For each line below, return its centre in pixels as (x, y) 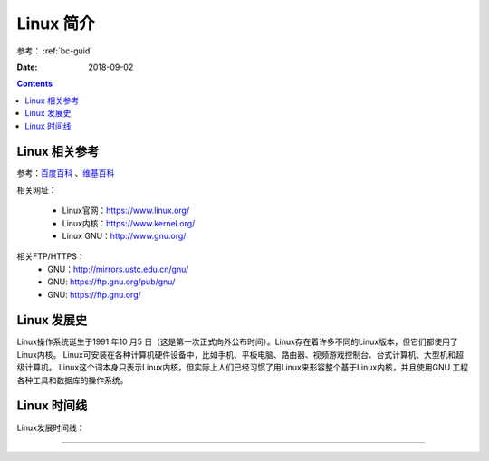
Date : (27, 67)
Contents (35, 84)
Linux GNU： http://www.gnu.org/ (124, 235)
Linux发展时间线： (51, 427)
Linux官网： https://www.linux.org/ (126, 211)
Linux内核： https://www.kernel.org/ (129, 223)
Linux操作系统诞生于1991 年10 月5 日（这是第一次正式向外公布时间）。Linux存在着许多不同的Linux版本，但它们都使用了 (237, 342)
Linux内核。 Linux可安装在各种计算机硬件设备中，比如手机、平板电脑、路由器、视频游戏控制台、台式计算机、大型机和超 (240, 354)
